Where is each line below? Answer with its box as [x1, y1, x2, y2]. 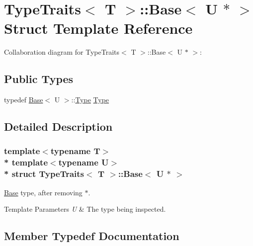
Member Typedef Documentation [4, 228, 179, 244]
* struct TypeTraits [4, 167, 84, 180]
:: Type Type [71, 94, 109, 105]
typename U [58, 156, 109, 168]
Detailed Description [4, 119, 113, 134]
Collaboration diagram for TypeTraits [4, 47, 120, 57]
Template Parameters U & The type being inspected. [4, 204, 166, 214]
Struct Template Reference [4, 18, 193, 38]
